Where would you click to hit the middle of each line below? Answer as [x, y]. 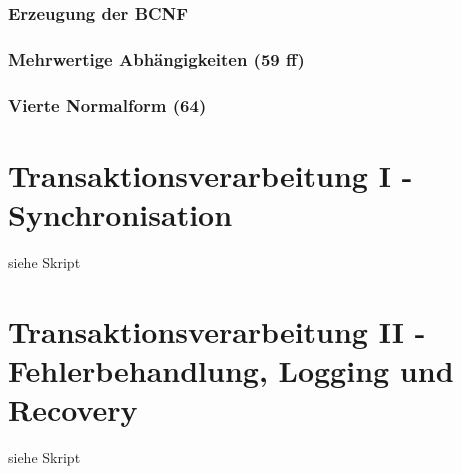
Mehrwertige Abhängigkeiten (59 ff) [156, 58]
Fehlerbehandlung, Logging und [231, 369]
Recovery [73, 409]
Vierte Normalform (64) [107, 104]
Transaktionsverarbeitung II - [217, 330]
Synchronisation [120, 213]
